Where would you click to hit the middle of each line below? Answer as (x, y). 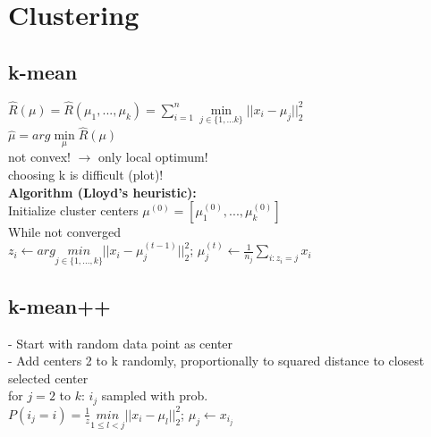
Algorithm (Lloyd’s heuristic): (102, 192)
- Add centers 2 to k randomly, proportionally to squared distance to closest (216, 361)
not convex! (39, 157)
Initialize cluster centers (73, 210)
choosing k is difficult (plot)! (86, 175)
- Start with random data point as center (121, 343)
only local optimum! (153, 157)
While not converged (65, 232)
